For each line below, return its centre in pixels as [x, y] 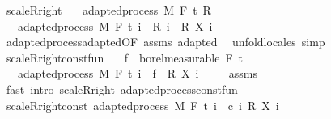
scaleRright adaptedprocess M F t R [108, 10]
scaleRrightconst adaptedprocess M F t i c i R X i [142, 105]
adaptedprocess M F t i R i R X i [115, 25]
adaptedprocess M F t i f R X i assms [137, 73]
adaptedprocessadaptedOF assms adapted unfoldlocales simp [165, 42]
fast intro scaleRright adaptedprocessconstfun [122, 89]
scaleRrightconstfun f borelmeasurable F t [125, 57]
